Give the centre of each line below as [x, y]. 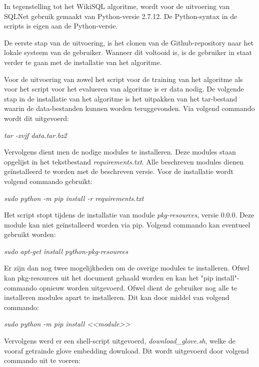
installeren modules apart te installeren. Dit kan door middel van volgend [117, 297]
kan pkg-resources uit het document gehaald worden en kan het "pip [109, 278]
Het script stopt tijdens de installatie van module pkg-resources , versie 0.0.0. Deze [129, 215]
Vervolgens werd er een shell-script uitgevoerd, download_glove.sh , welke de [120, 341]
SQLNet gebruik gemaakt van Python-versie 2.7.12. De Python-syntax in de [121, 16]
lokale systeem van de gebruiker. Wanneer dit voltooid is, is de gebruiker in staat [128, 52]
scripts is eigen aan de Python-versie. [61, 26]
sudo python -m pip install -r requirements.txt [74, 198]
